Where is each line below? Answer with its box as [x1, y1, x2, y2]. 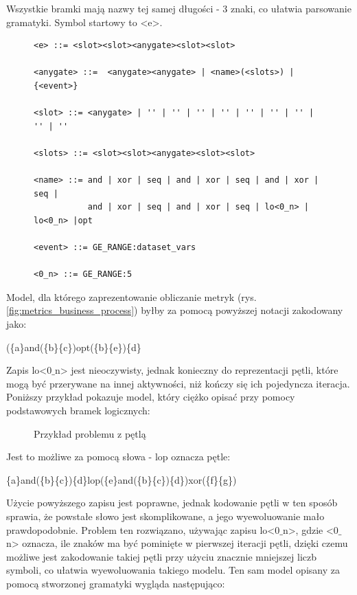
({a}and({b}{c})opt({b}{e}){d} [6, 339, 141, 354]
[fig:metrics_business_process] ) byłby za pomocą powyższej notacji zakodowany [6, 303, 343, 317]
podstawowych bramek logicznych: [6, 403, 150, 418]
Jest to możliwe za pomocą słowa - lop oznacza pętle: [6, 449, 231, 464]
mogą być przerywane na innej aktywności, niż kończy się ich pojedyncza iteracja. [6, 376, 350, 390]
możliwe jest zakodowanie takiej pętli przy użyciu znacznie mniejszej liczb [6, 549, 317, 563]
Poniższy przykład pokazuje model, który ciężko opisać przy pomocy [6, 390, 295, 404]
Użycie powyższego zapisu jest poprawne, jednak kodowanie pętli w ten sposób [6, 495, 338, 510]
